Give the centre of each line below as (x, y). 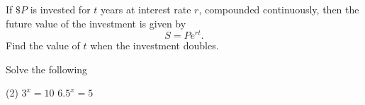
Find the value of (43, 45)
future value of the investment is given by (96, 23)
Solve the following (47, 69)
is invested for (60, 9)
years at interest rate (146, 9)
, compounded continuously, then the (279, 9)
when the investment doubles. (155, 45)
